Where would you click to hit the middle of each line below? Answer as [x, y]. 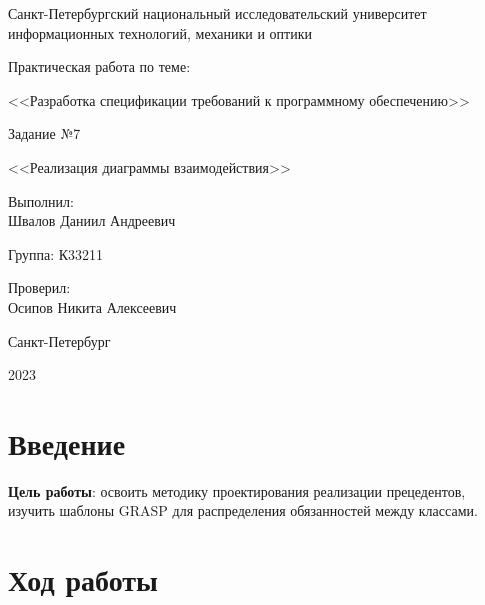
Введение [67, 442]
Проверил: [39, 287]
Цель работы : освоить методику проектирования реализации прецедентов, [237, 490]
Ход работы [83, 579]
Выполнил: [41, 200]
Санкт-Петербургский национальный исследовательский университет [217, 13]
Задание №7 [44, 133]
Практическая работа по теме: [99, 66]
